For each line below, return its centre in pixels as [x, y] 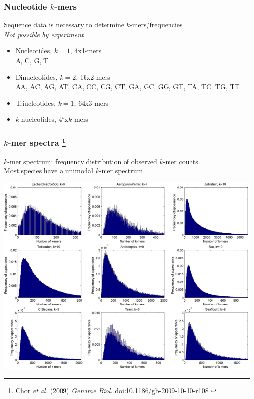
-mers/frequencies [156, 25]
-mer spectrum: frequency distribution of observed [82, 161]
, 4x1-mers [86, 51]
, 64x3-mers [91, 103]
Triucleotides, [35, 103]
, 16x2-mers [93, 77]
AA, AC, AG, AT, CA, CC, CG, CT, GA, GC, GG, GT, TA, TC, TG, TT [127, 86]
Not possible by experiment [44, 34]
